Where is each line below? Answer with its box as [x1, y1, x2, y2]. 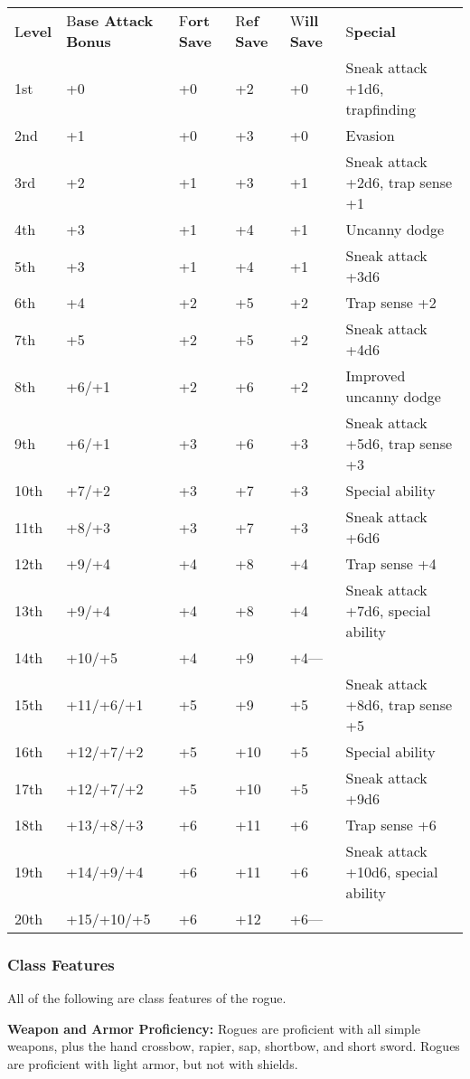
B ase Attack [66, 10, 154, 31]
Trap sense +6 [345, 814, 437, 835]
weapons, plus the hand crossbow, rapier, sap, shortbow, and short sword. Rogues [7, 1037, 460, 1056]
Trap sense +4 [345, 553, 437, 574]
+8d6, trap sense [345, 694, 453, 715]
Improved [345, 365, 406, 386]
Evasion [345, 125, 395, 145]
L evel [14, 20, 52, 42]
